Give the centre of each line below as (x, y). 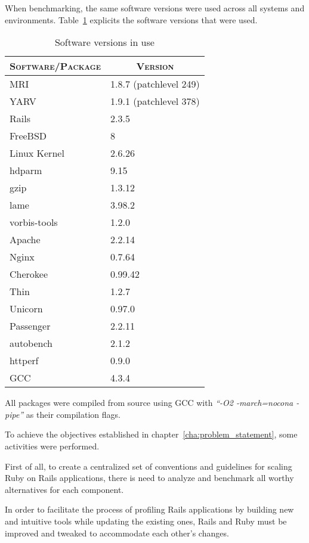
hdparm (26, 170)
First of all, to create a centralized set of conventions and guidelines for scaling (149, 466)
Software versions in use (104, 42)
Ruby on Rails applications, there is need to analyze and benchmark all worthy (149, 478)
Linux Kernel (37, 153)
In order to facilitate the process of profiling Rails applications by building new (149, 509)
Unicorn (26, 309)
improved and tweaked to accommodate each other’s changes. (117, 533)
